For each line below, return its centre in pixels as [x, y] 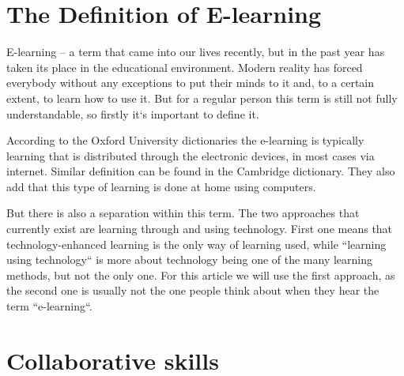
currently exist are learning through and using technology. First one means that [200, 229]
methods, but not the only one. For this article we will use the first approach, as [201, 274]
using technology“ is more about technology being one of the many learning [190, 259]
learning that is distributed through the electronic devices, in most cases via [191, 155]
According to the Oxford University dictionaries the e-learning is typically [185, 140]
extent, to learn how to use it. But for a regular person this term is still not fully [202, 98]
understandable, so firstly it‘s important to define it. [133, 113]
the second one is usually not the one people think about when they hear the [193, 290]
